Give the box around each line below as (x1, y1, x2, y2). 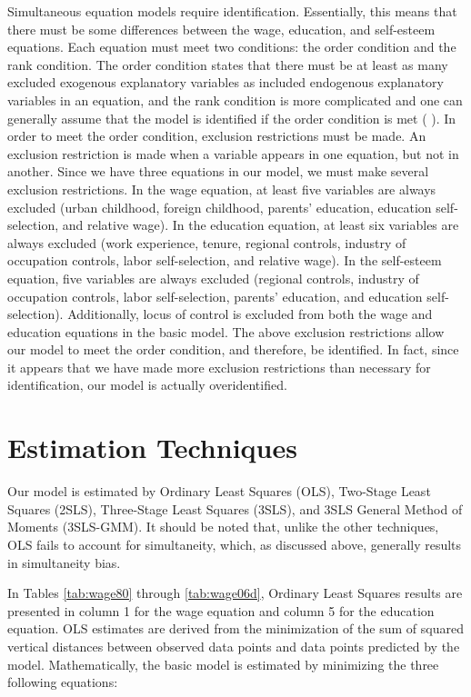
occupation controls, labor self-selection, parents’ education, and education (7, 286, 423, 305)
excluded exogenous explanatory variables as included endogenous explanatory (7, 73, 444, 92)
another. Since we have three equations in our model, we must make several (7, 162, 429, 181)
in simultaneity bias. (7, 553, 121, 572)
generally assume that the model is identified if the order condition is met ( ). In (7, 108, 456, 127)
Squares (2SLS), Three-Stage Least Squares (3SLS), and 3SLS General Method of (7, 499, 463, 518)
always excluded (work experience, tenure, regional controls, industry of (7, 233, 406, 252)
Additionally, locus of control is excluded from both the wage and (67, 304, 433, 324)
